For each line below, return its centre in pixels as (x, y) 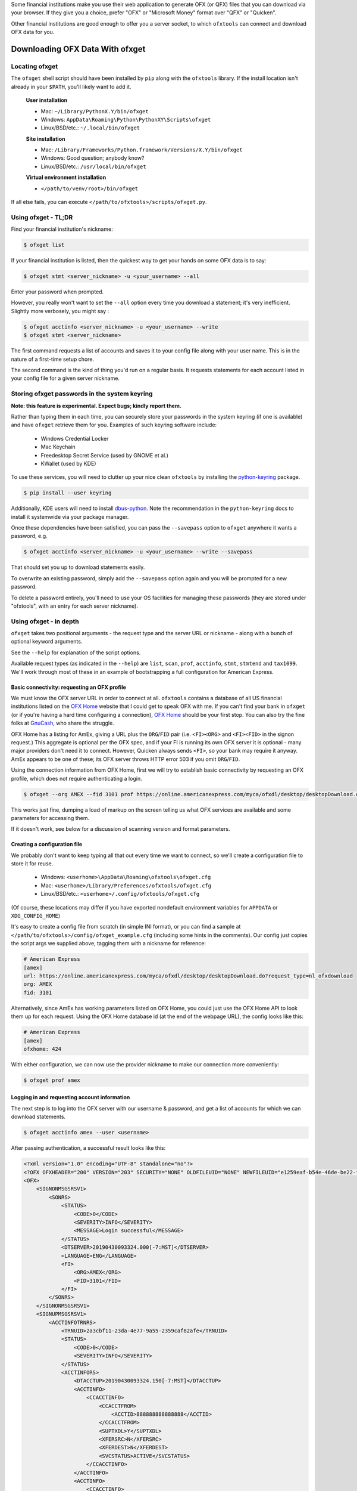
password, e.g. (29, 536)
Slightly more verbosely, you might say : (60, 311)
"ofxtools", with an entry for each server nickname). (74, 606)
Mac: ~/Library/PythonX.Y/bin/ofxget (95, 111)
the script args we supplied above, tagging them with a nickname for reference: (109, 944)
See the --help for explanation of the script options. (76, 652)
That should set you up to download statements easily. (78, 567)
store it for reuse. (32, 864)
